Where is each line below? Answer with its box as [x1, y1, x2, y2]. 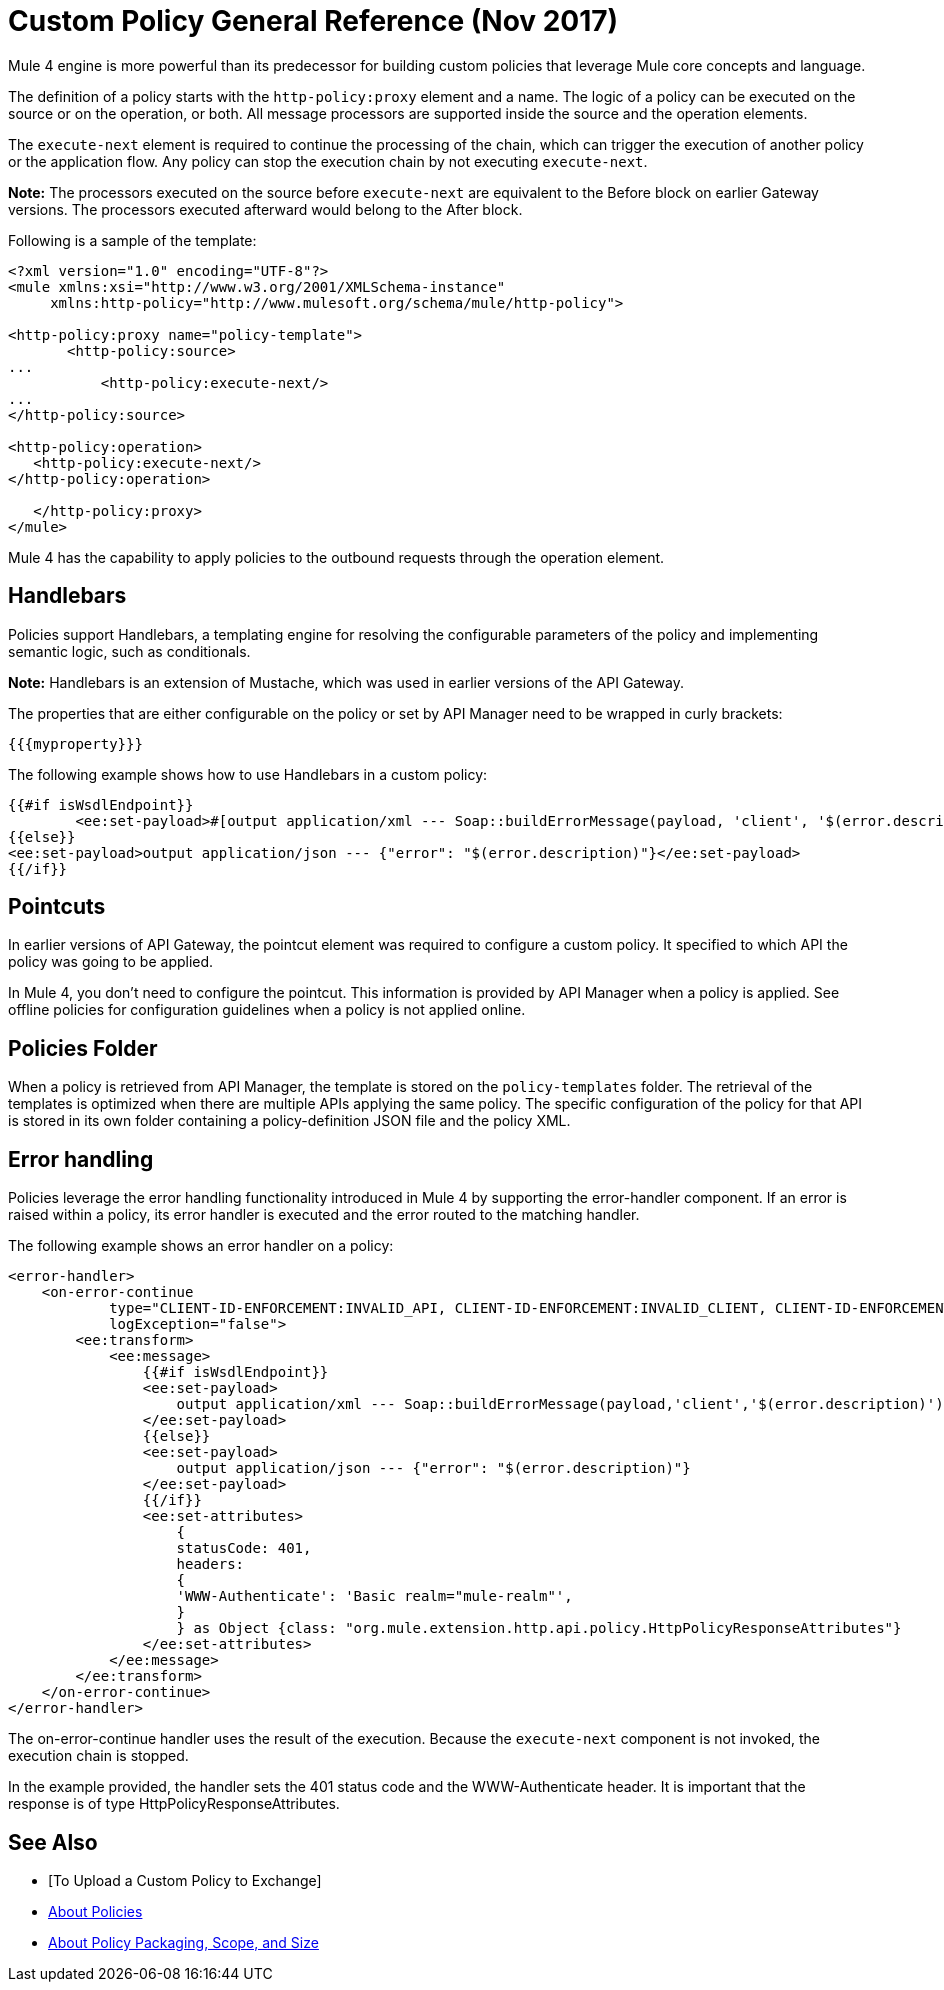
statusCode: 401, [176, 1540, 312, 1557]
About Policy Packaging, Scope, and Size [48, 1933, 319, 1951]
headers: [176, 1556, 245, 1573]
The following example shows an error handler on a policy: [8, 1237, 394, 1255]
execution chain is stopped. [8, 1747, 189, 1765]
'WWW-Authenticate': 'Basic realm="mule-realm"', [176, 1588, 573, 1605]
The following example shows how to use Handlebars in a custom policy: [8, 765, 488, 783]
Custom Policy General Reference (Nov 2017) [8, 4, 619, 38]
